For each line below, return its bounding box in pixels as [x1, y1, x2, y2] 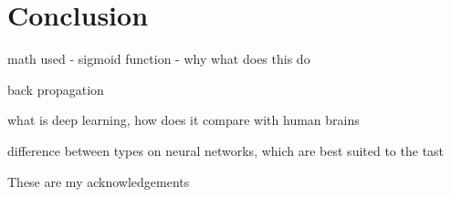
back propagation [7, 79, 104, 98]
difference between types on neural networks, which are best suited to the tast [7, 140, 445, 160]
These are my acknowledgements [7, 171, 190, 191]
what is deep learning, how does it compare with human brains [7, 110, 360, 130]
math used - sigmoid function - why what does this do [7, 49, 310, 68]
